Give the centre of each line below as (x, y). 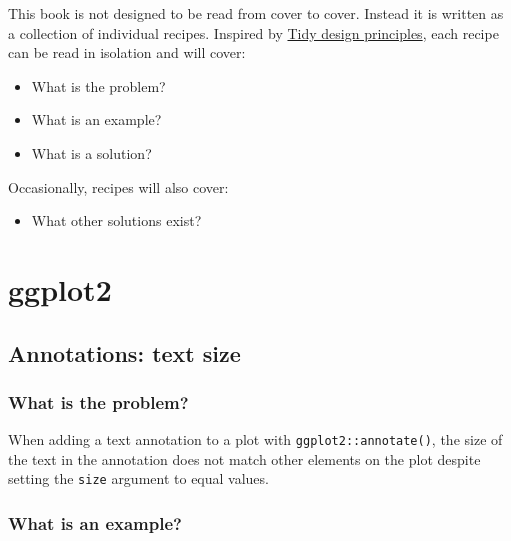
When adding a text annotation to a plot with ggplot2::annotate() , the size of (255, 439)
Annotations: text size (124, 352)
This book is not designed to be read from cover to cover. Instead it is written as (256, 13)
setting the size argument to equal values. (138, 478)
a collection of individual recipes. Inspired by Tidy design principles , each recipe (253, 32)
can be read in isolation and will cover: (127, 52)
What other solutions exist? (116, 220)
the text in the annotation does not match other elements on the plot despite (244, 458)
